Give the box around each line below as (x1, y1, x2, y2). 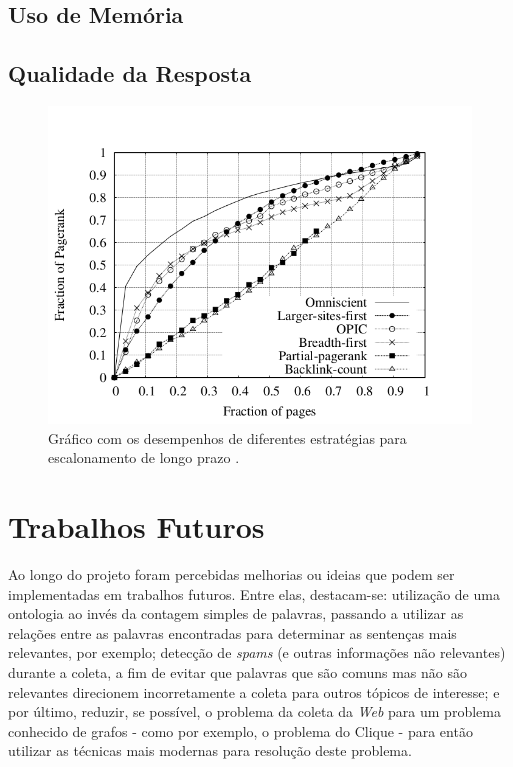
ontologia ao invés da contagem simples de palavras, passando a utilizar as (8, 603, 464, 624)
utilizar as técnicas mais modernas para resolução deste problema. (8, 740, 412, 761)
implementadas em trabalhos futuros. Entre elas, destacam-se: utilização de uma (8, 583, 500, 604)
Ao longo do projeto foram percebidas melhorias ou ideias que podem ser (8, 564, 455, 585)
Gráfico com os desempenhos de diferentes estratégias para (48, 427, 407, 448)
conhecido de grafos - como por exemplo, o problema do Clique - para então (8, 720, 473, 741)
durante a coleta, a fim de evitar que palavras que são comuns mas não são (8, 662, 467, 682)
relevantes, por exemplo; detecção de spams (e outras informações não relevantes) (8, 642, 506, 663)
